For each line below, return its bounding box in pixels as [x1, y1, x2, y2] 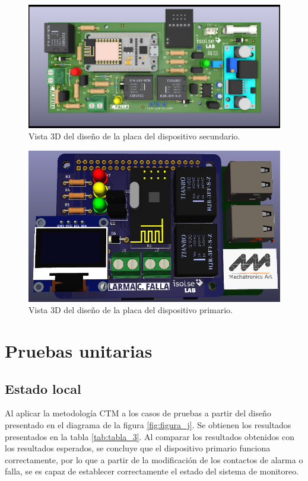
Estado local [5, 379, 81, 397]
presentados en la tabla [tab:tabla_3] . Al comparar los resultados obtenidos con [5, 430, 294, 442]
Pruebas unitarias [5, 339, 153, 363]
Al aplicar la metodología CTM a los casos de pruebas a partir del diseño [5, 407, 271, 419]
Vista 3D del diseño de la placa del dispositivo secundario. [28, 130, 240, 142]
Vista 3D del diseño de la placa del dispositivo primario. [28, 304, 233, 316]
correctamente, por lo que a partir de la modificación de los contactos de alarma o [5, 453, 303, 466]
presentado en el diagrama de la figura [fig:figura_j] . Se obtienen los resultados [5, 419, 291, 431]
